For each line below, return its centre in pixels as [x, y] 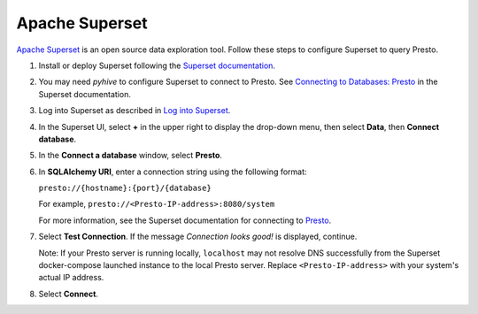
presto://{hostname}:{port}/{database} [125, 188]
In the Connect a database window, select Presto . [131, 156]
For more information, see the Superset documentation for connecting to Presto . [185, 220]
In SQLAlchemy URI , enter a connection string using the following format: [173, 172]
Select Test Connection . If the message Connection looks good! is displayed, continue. [198, 237]
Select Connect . [69, 294]
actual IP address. [71, 278]
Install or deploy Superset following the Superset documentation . [157, 65]
